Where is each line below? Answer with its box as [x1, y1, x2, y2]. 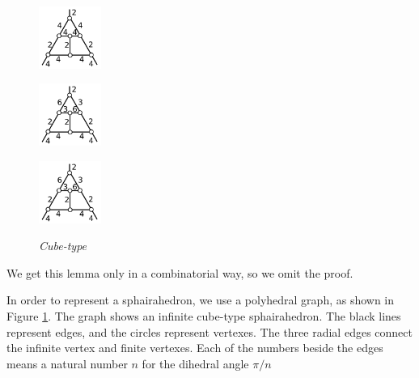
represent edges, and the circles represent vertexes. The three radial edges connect [6, 323, 413, 340]
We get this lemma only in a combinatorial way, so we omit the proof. [6, 264, 353, 281]
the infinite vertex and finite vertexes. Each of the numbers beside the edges [6, 339, 383, 356]
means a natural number [6, 355, 128, 372]
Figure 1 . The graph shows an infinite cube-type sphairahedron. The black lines [6, 307, 401, 324]
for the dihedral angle [142, 355, 249, 372]
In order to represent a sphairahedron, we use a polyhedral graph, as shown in [6, 291, 395, 308]
